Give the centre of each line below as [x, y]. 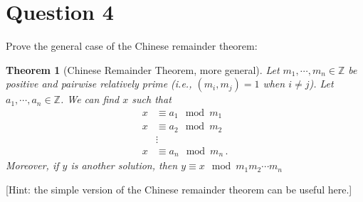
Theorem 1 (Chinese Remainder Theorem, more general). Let [143, 69]
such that [152, 99]
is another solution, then [124, 165]
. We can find [90, 99]
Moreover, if [32, 165]
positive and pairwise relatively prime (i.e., [99, 84]
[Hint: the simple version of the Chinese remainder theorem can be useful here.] [179, 189]
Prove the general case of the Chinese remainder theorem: [132, 46]
